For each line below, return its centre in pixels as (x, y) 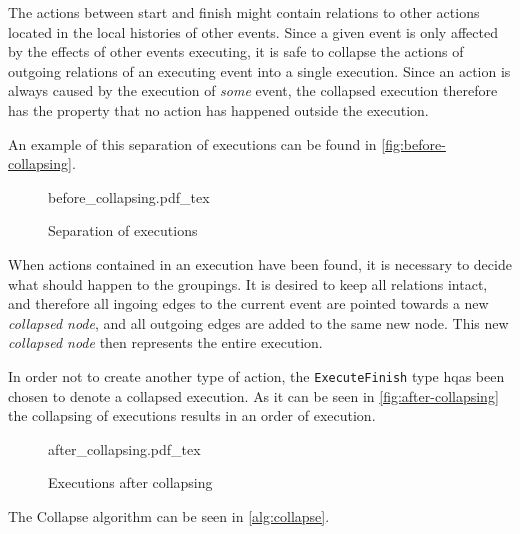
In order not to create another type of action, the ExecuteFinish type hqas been (256, 375)
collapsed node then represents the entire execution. (165, 342)
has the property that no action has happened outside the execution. (218, 109)
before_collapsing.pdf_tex (129, 196)
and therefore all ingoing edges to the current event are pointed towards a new (248, 303)
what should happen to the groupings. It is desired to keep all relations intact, (248, 283)
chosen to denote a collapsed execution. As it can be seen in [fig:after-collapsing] (253, 395)
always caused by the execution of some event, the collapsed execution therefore (253, 90)
